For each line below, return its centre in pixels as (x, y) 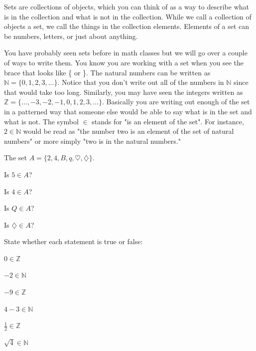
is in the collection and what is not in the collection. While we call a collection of (128, 16)
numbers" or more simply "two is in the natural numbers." (92, 141)
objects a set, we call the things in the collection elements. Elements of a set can (127, 26)
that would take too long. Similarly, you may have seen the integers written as (124, 92)
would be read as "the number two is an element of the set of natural (128, 131)
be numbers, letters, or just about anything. (71, 36)
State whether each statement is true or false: (73, 241)
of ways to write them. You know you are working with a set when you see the (124, 62)
